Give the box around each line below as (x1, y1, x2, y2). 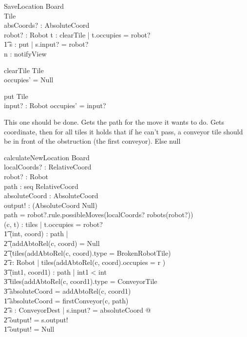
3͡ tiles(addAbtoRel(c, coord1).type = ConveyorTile (4, 276, 157, 286)
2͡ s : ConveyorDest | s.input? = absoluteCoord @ (4, 305, 151, 315)
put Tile (4, 91, 28, 101)
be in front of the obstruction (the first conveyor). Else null (4, 136, 181, 146)
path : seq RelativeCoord (4, 181, 78, 191)
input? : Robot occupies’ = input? (4, 100, 106, 111)
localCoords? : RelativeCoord (4, 162, 92, 172)
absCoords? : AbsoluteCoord (4, 20, 90, 30)
